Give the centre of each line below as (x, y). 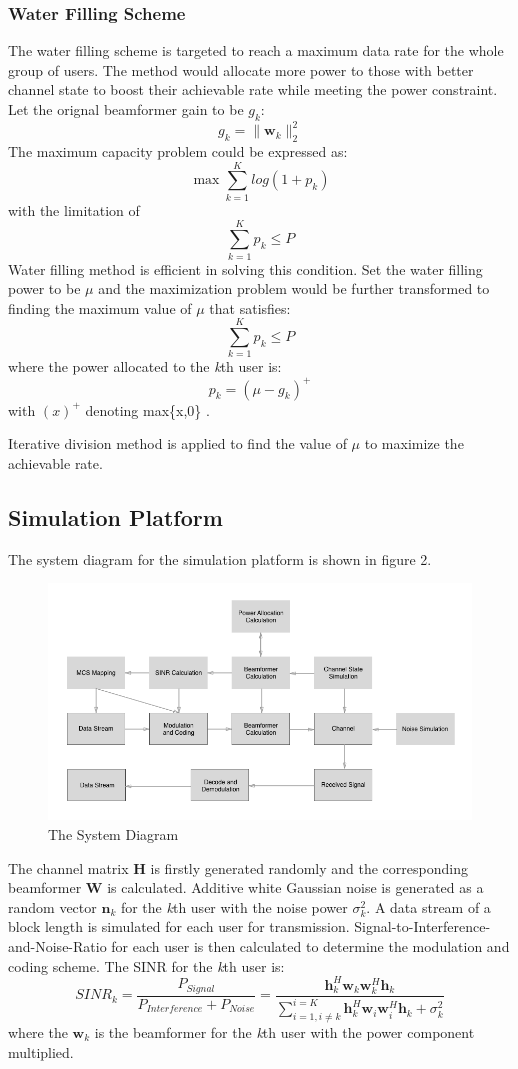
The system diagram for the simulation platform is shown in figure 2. (220, 558)
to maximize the (414, 443)
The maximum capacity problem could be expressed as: (178, 151)
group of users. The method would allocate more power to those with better (241, 69)
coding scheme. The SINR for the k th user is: (146, 965)
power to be (44, 288)
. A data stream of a (428, 906)
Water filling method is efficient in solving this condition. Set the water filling (245, 268)
